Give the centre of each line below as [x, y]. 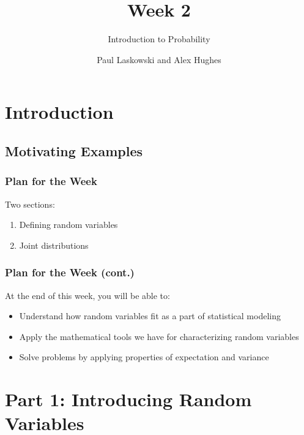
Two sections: [30, 204]
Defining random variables [69, 225]
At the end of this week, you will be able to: [87, 295]
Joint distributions [54, 245]
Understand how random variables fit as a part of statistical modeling [150, 316]
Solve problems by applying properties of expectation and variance [144, 357]
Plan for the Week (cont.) [70, 272]
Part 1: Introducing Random [128, 399]
